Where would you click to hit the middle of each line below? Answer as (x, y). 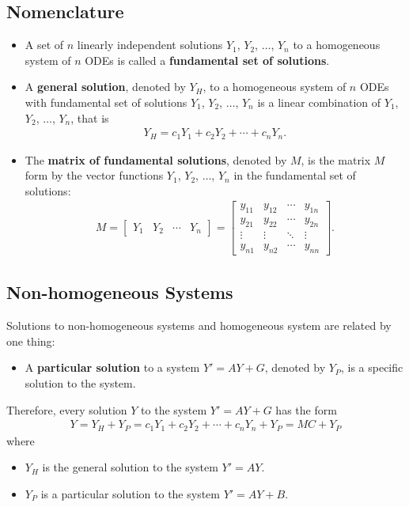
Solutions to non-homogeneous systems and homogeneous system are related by (199, 325)
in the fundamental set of (295, 175)
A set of (44, 45)
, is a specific (372, 367)
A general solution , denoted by (105, 87)
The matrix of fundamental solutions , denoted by (156, 159)
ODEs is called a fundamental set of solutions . (207, 60)
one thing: (31, 341)
